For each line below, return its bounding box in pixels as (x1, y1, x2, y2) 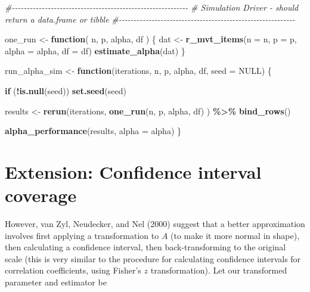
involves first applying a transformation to (5, 229, 159, 241)
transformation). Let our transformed (150, 264, 287, 277)
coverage (5, 183, 77, 207)
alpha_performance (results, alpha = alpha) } (5, 125, 182, 137)
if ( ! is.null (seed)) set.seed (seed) (5, 84, 126, 97)
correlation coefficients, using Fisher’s (5, 264, 141, 277)
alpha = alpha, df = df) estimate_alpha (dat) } (5, 44, 185, 57)
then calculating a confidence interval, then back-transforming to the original (5, 241, 286, 253)
